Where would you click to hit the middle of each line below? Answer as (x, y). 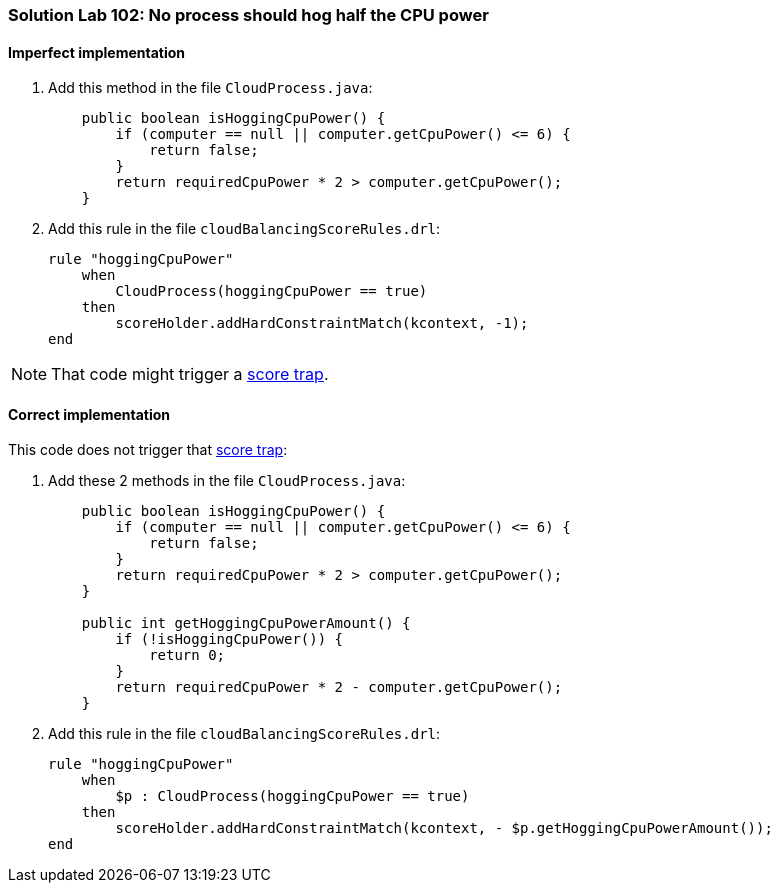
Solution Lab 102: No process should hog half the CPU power (248, 15)
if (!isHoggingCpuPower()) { (229, 639)
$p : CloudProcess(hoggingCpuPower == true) (292, 796)
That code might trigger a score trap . (190, 374)
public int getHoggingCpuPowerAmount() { (246, 623)
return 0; (187, 655)
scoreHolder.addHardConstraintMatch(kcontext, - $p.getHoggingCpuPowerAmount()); (444, 828)
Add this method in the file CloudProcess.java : (210, 88)
